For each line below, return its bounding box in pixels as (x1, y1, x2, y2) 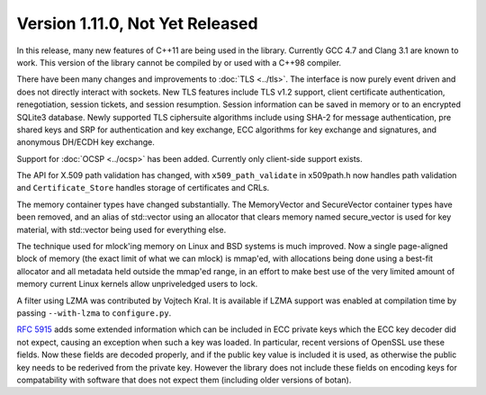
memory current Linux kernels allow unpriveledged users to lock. (16, 279, 258, 290)
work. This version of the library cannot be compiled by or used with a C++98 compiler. (16, 57, 342, 67)
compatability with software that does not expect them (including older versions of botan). (16, 374, 352, 385)
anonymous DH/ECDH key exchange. (16, 137, 155, 148)
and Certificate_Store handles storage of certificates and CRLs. (16, 183, 270, 193)
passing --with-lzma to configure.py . (16, 307, 172, 319)
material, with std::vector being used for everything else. (16, 224, 227, 235)
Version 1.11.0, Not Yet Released (16, 13, 258, 33)
